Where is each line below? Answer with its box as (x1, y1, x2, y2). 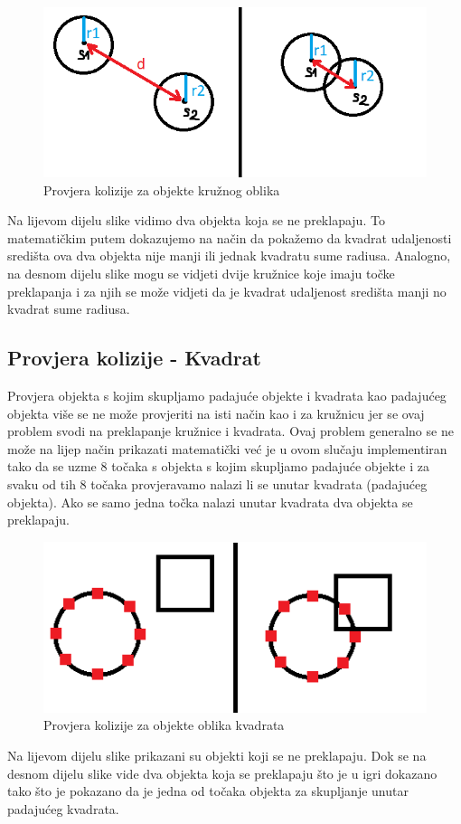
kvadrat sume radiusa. (7, 299, 130, 318)
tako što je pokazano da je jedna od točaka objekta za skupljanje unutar (7, 781, 409, 800)
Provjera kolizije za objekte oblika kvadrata (43, 715, 285, 734)
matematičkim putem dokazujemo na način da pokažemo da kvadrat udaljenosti (7, 228, 452, 247)
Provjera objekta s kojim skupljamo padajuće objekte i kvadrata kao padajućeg (7, 386, 447, 405)
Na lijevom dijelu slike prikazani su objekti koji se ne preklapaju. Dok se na (7, 745, 427, 764)
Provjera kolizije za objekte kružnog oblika (43, 180, 280, 199)
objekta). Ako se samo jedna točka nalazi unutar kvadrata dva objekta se (7, 492, 413, 511)
